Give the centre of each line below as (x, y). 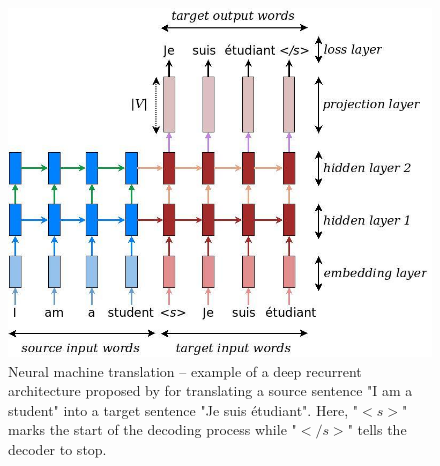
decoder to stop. (57, 448)
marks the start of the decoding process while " (152, 429)
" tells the (377, 429)
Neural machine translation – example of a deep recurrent (185, 370)
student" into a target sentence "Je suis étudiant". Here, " (183, 409)
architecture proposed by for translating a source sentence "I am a (210, 390)
